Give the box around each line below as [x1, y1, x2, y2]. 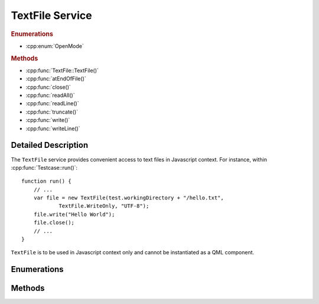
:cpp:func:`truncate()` [25, 108, 79, 115]
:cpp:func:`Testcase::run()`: [11, 164, 78, 171]
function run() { [21, 178, 71, 185]
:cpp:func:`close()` [25, 83, 71, 90]
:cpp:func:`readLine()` [25, 100, 79, 107]
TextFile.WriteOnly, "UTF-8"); [58, 203, 149, 209]
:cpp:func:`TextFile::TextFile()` [25, 67, 99, 74]
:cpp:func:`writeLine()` [25, 125, 80, 132]
